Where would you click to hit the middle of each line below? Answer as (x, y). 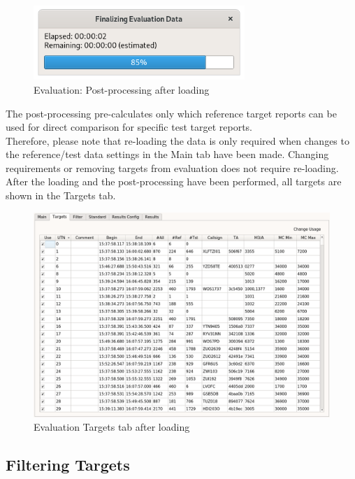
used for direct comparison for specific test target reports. (129, 127)
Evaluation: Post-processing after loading (122, 89)
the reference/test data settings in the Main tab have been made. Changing (167, 154)
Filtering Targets (68, 465)
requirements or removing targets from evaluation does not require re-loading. (172, 167)
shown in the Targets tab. (61, 195)
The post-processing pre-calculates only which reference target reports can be (171, 113)
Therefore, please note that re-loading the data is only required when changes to (177, 140)
